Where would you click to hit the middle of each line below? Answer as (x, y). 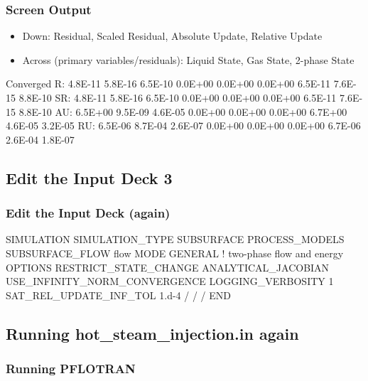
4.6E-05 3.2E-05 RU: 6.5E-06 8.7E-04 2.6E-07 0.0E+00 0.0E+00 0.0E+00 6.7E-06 (183, 125)
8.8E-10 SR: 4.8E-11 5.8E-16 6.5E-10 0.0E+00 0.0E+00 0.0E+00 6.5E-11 (178, 97)
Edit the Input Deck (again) (88, 213)
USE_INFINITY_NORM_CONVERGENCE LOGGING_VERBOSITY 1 (170, 281)
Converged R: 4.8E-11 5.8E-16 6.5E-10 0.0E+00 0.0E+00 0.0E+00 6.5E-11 (168, 84)
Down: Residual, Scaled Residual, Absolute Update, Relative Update (172, 36)
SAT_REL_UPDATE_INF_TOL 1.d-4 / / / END (118, 295)
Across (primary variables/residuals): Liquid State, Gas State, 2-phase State (188, 59)
